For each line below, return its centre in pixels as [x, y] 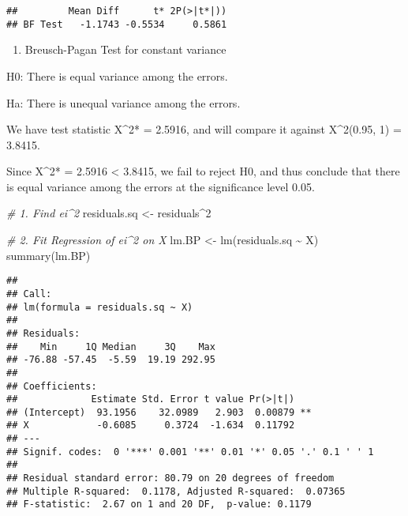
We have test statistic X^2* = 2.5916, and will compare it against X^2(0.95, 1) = [204, 129]
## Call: [29, 294]
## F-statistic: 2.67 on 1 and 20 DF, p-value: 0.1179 [159, 505]
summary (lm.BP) [49, 255]
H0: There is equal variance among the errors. [117, 75]
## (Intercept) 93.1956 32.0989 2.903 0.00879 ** [159, 412]
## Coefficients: [52, 386]
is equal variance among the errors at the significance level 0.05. [161, 186]
